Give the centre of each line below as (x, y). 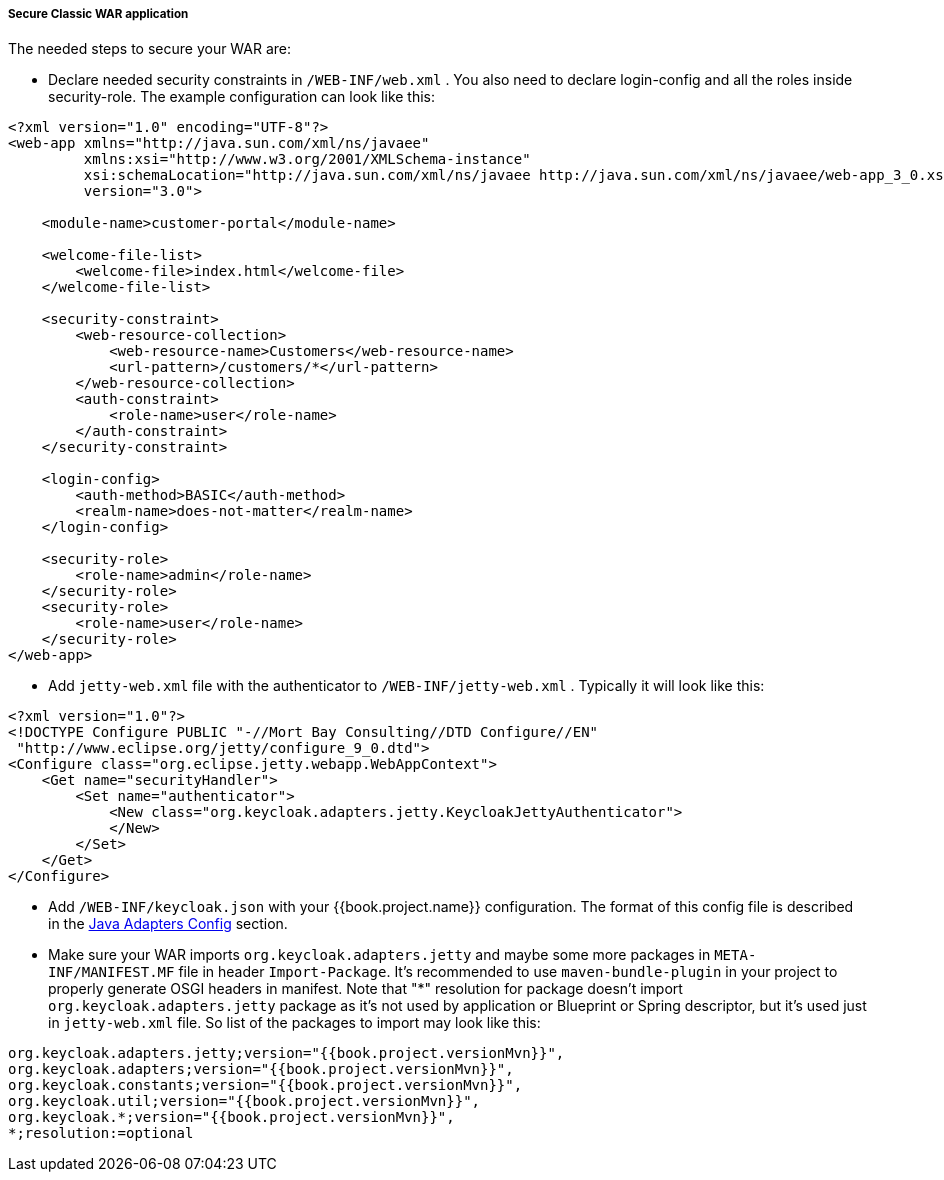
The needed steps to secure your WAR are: (150, 49)
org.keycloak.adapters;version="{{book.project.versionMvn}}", (261, 1069)
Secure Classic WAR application (98, 14)
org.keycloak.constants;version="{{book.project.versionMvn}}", (265, 1085)
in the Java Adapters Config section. (168, 924)
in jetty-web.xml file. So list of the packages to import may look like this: (294, 1023)
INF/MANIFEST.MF (111, 972)
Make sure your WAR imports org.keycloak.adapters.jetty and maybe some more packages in (379, 955)
